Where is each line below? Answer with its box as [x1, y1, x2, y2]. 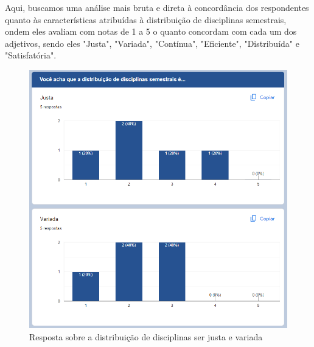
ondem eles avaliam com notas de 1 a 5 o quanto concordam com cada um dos [5, 25, 297, 38]
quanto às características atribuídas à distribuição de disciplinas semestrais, [5, 13, 287, 26]
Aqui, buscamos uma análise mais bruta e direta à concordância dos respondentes [5, 1, 309, 13]
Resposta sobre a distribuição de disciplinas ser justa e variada [29, 330, 263, 343]
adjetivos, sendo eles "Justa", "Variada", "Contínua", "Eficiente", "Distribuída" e [5, 37, 299, 49]
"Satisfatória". [5, 49, 57, 61]
